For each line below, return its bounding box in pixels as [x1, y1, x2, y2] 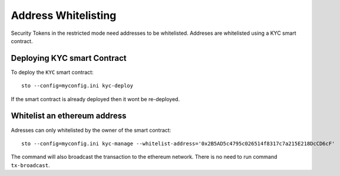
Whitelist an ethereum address [11, 111, 127, 121]
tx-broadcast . [11, 161, 50, 168]
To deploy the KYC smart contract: [11, 69, 94, 76]
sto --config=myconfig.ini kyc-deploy [21, 83, 134, 89]
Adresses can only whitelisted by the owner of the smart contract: [11, 126, 171, 133]
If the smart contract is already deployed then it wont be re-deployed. [11, 95, 180, 103]
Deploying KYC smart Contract [11, 53, 127, 63]
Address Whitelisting [11, 9, 117, 22]
